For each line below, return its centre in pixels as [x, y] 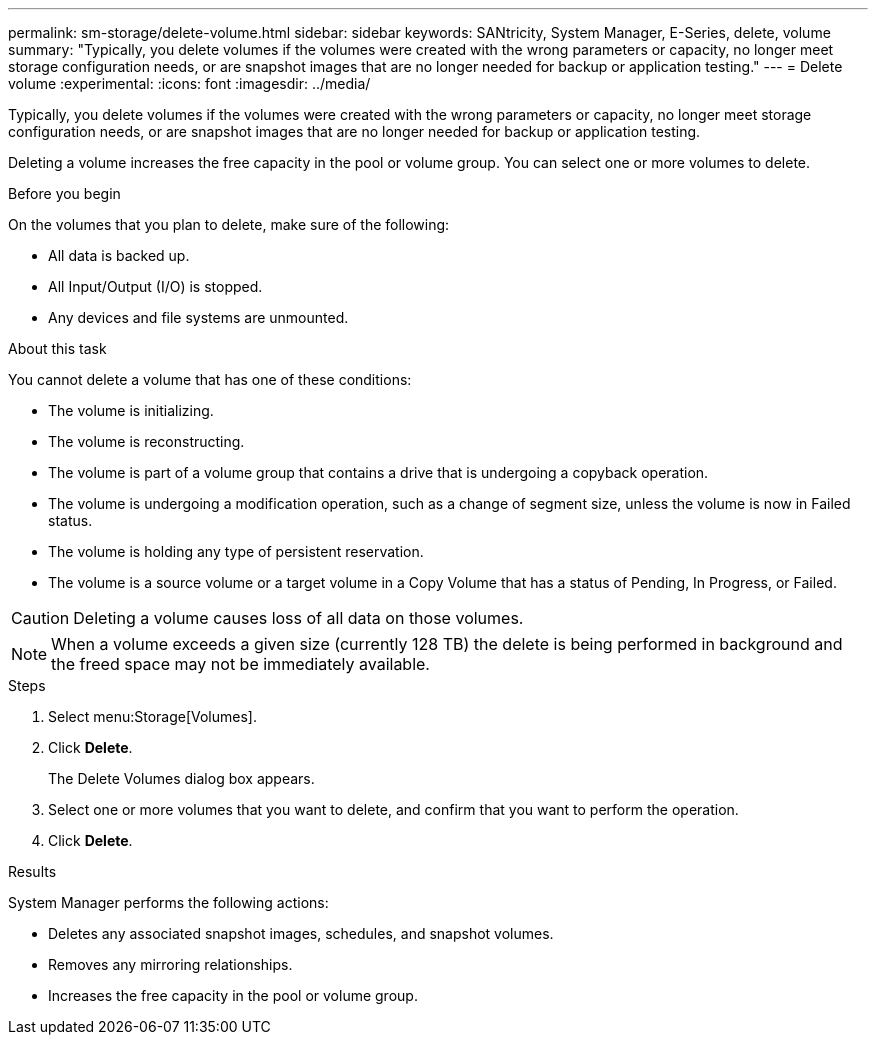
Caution [40, 618]
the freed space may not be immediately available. [240, 664]
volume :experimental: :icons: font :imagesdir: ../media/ [189, 83]
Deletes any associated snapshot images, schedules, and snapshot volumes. [301, 933]
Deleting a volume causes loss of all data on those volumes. [298, 618]
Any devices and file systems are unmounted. [198, 317]
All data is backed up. [119, 255]
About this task [57, 348]
